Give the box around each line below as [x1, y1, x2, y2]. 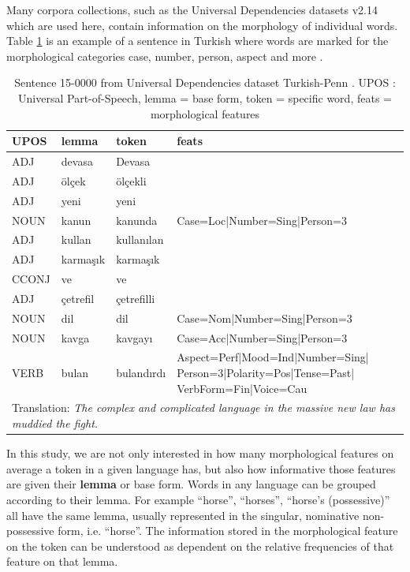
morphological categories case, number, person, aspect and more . [6, 47, 323, 64]
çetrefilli [116, 290, 155, 306]
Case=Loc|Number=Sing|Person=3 [177, 211, 347, 228]
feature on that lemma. [6, 553, 118, 570]
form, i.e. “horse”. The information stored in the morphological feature [58, 522, 398, 539]
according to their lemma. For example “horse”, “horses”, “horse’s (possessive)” [6, 491, 390, 507]
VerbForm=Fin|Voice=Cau [177, 379, 307, 396]
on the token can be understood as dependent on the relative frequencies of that [6, 537, 394, 554]
